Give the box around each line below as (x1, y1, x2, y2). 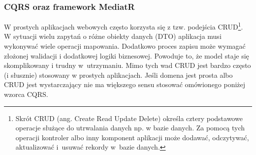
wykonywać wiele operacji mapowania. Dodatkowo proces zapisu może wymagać (4, 41, 246, 51)
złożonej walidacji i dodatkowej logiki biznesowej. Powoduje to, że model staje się (4, 50, 249, 61)
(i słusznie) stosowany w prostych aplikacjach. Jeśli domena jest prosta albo (4, 69, 233, 80)
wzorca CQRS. (4, 89, 48, 99)
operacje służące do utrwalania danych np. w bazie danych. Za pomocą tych (15, 123, 245, 133)
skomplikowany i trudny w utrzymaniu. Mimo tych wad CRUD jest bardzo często (4, 60, 251, 70)
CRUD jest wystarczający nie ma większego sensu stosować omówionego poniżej (4, 79, 246, 90)
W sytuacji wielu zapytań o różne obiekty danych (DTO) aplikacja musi (4, 31, 222, 41)
